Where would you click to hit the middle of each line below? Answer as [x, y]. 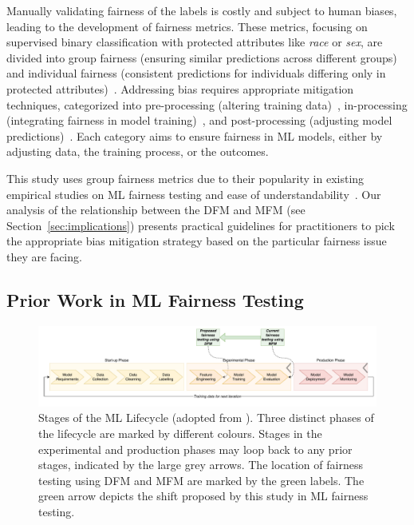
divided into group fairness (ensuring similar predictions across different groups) [202, 57]
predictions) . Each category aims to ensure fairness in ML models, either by [195, 135]
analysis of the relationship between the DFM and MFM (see [156, 210]
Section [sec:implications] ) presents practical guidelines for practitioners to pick [201, 225]
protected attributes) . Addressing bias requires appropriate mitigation [180, 88]
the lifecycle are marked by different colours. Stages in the [180, 433]
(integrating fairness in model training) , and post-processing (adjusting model [199, 120]
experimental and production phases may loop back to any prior [195, 449]
